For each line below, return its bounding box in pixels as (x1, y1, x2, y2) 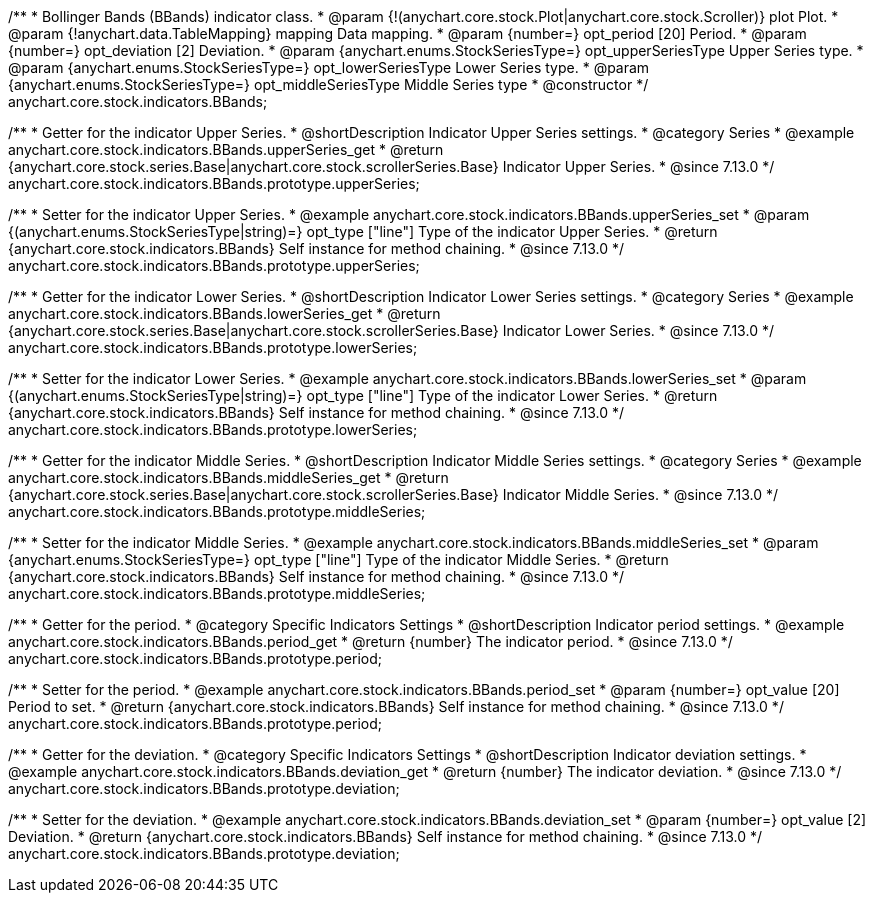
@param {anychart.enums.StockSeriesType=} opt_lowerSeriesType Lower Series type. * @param (8, 59, 650, 76)
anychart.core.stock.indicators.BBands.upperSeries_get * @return (8, 141, 444, 158)
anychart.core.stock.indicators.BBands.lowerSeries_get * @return (8, 305, 441, 322)
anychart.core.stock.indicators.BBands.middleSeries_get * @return (8, 469, 449, 486)
